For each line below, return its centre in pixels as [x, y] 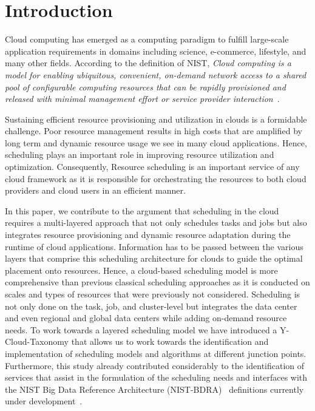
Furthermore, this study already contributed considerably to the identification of [155, 365]
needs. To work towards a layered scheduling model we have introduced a [141, 329]
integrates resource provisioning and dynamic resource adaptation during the [148, 235]
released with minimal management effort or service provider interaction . [142, 99]
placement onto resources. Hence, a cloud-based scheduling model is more [141, 270]
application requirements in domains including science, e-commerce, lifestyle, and [156, 51]
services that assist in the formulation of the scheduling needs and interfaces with [156, 377]
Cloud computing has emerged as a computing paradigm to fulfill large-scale [147, 39]
